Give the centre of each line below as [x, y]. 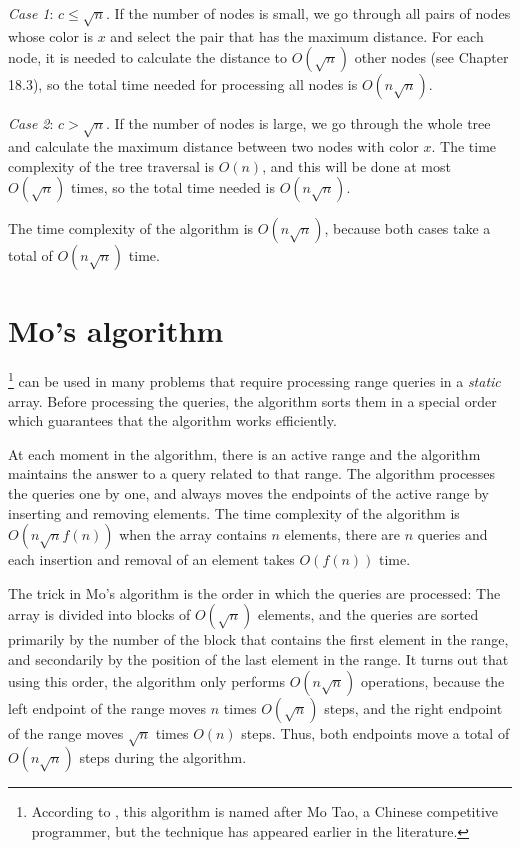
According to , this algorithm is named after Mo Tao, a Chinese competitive [265, 811]
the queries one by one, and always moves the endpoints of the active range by [249, 493]
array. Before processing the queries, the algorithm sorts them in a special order [252, 400]
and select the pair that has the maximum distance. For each [297, 35]
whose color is [50, 35]
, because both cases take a [407, 228]
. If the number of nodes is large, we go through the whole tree [298, 123]
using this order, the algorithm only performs [146, 680]
